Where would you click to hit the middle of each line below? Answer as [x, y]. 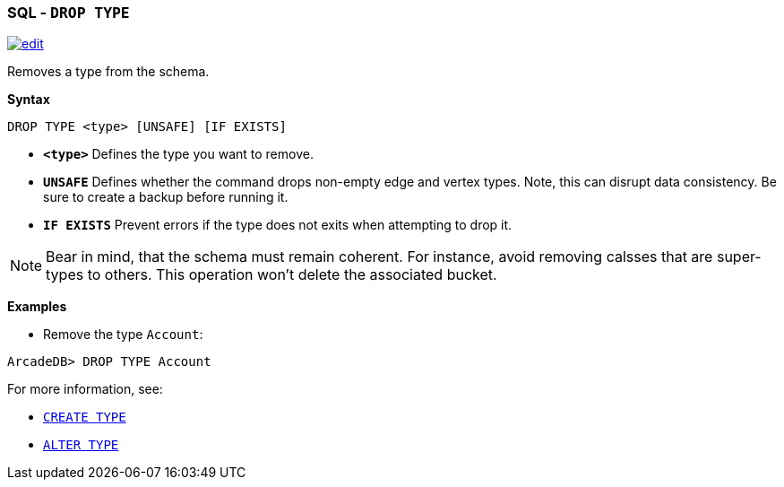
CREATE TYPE [85, 417]
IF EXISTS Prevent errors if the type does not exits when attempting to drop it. [278, 225]
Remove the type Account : [123, 335]
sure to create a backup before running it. [166, 197]
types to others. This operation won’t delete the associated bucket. [271, 275]
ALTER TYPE [81, 445]
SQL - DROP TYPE [69, 13]
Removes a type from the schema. [108, 72]
